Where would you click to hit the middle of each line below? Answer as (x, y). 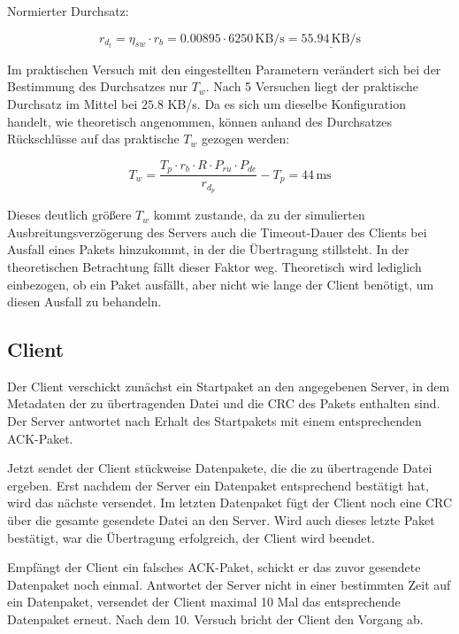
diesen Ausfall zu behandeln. (84, 302)
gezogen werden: (245, 139)
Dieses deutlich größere (69, 215)
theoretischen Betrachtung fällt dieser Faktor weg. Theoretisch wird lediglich (214, 266)
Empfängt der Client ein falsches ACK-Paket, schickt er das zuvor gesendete (214, 567)
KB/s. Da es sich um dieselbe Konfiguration (287, 104)
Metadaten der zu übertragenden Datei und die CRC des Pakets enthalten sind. (224, 403)
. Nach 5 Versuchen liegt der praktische (312, 86)
